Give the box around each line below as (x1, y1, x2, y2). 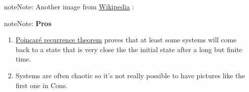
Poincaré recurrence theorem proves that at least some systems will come (15, 34, 237, 45)
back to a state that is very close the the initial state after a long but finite (15, 44, 243, 54)
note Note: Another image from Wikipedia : (4, 1, 134, 11)
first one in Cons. (15, 80, 68, 90)
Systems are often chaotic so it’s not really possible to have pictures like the (15, 70, 245, 80)
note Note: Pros (4, 18, 52, 28)
